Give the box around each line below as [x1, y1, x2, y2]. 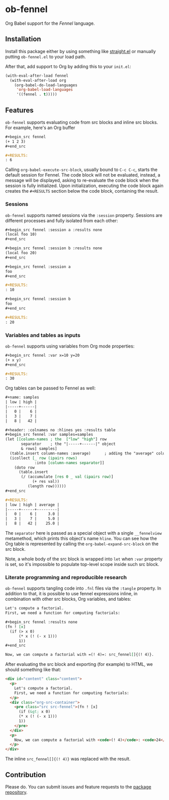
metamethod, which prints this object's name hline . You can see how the [5, 536, 157, 542]
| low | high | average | [5, 502, 59, 507]
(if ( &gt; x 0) [18, 709, 51, 714]
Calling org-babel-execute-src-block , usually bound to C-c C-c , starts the [5, 166, 157, 173]
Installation [5, 35, 41, 43]
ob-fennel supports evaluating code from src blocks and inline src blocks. [5, 119, 158, 125]
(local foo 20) [5, 251, 37, 256]
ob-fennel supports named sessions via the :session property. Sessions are [5, 212, 162, 218]
